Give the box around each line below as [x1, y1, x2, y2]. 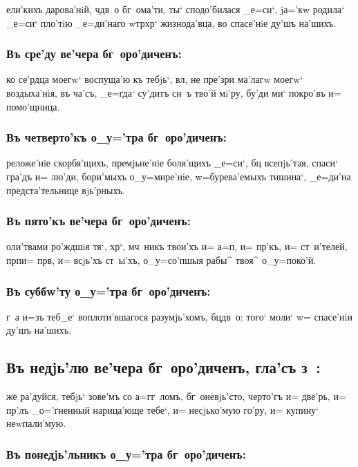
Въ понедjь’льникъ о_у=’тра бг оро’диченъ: [6, 445, 246, 462]
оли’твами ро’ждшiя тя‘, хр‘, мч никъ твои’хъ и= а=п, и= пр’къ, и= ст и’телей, [6, 239, 348, 254]
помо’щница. [6, 99, 60, 113]
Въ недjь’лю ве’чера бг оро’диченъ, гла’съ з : [6, 356, 321, 378]
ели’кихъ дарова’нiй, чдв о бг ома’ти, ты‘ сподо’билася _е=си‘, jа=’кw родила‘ [6, 2, 345, 16]
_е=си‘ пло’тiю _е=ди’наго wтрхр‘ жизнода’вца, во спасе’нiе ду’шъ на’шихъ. [6, 15, 337, 30]
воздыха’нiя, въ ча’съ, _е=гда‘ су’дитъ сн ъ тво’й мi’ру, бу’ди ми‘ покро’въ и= [6, 86, 341, 99]
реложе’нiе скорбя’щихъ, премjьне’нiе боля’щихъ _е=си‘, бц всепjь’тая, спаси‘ [6, 155, 338, 170]
